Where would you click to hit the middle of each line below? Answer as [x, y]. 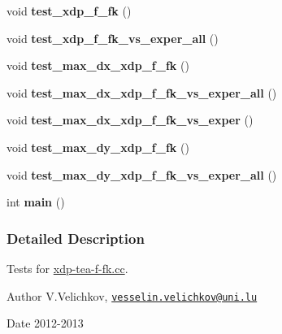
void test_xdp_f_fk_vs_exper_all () [113, 38]
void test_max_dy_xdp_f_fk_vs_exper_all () [142, 174]
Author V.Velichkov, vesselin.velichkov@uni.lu [132, 295]
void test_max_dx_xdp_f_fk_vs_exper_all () [142, 92]
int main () [36, 202]
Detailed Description [76, 238]
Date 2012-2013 [45, 323]
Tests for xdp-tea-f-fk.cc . [67, 268]
